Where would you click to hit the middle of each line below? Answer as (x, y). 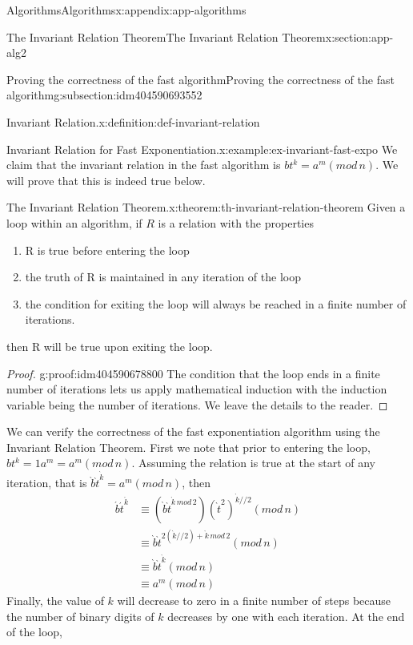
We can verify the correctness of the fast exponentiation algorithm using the (193, 431)
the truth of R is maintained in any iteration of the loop (163, 277)
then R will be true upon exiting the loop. (110, 346)
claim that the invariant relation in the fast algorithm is (144, 165)
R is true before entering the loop (107, 250)
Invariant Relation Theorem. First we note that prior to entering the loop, (188, 447)
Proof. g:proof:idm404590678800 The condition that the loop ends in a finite (193, 373)
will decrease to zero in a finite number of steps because (254, 601)
